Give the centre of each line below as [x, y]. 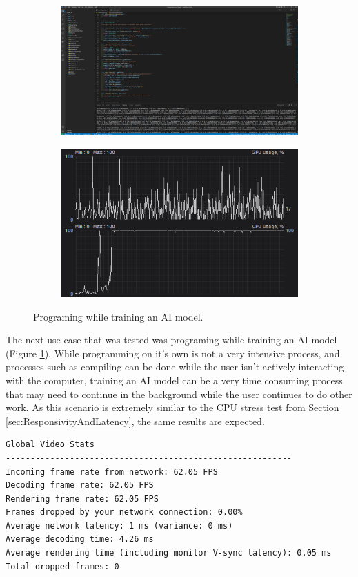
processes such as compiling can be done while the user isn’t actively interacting [175, 367]
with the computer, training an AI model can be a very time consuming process [174, 380]
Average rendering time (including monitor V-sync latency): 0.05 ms [169, 553]
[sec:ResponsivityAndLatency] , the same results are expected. [135, 420]
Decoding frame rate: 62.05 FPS [80, 485]
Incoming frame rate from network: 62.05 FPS [112, 472]
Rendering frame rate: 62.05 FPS [82, 499]
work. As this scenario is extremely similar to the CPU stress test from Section [172, 407]
